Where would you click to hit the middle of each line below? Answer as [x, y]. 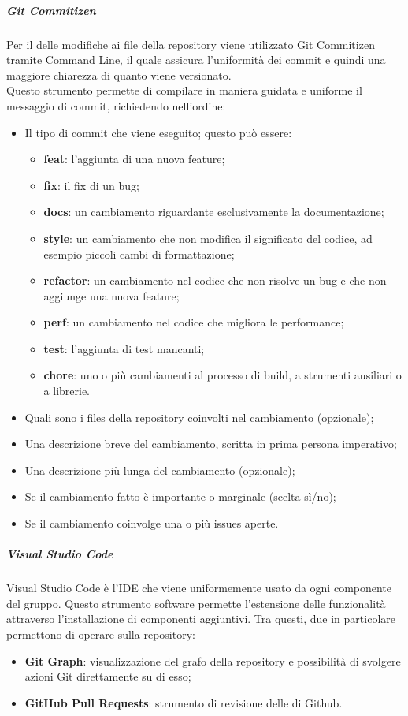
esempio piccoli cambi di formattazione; [139, 254]
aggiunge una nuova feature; [111, 295]
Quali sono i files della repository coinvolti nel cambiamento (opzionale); [199, 417]
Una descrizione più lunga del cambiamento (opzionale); [160, 470]
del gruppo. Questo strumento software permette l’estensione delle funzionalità [196, 603]
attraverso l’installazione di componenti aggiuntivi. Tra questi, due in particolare [201, 619]
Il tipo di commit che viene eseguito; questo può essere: [158, 132]
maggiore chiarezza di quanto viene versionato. [119, 75]
